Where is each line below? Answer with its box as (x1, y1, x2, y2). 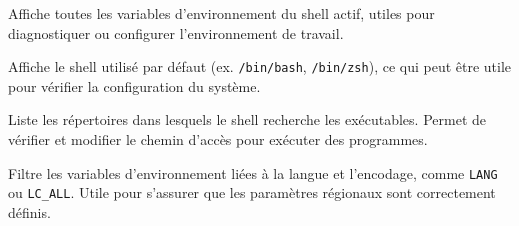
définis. (8, 201, 51, 222)
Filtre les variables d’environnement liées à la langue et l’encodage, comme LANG (8, 162, 498, 183)
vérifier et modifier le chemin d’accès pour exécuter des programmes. (8, 129, 428, 150)
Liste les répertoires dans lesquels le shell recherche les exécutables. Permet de (8, 109, 486, 130)
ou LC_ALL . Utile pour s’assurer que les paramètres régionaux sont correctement (8, 182, 496, 203)
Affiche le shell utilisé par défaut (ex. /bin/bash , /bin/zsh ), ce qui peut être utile (8, 56, 512, 77)
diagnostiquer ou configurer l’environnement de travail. (8, 22, 344, 43)
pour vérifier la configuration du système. (8, 75, 261, 96)
